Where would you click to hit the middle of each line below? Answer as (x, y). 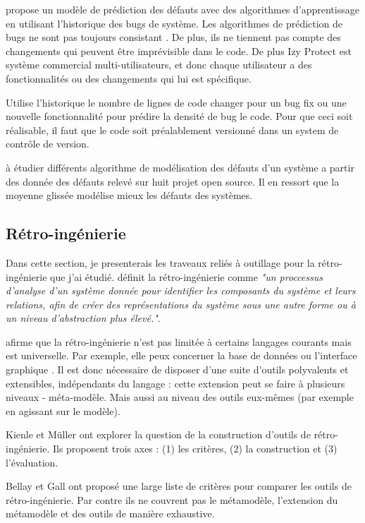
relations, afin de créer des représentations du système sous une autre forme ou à (181, 304)
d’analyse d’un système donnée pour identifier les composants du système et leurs (181, 290)
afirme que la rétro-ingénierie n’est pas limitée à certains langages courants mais (179, 341)
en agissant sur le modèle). (63, 410)
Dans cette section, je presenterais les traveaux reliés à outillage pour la (160, 262)
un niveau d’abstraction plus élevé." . (83, 318)
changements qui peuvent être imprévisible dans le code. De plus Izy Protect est (179, 50)
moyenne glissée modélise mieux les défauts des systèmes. (129, 195)
